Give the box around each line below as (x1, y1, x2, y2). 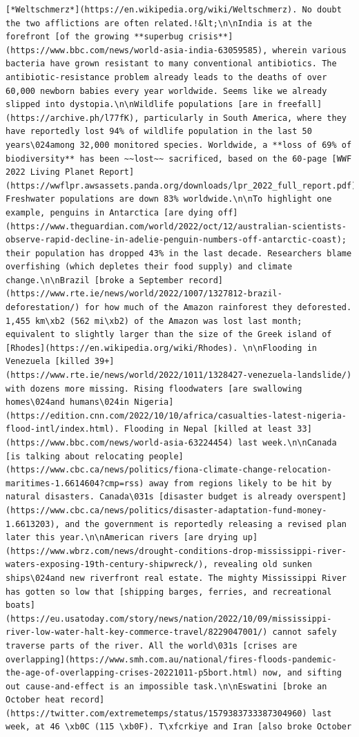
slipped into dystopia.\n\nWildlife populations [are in (6, 99, 273, 110)
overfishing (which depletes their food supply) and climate (6, 262, 293, 272)
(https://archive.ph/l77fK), (6, 113, 139, 123)
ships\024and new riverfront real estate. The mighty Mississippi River (6, 573, 347, 583)
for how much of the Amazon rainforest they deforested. (84, 303, 352, 313)
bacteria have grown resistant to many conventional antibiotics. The (6, 59, 337, 69)
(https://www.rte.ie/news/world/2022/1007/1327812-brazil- (6, 289, 282, 299)
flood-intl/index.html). (6, 424, 119, 434)
